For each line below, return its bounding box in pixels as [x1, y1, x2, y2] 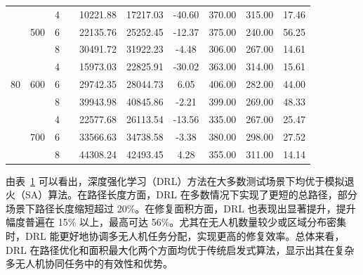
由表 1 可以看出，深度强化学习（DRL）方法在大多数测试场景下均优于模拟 [6, 173, 345, 188]
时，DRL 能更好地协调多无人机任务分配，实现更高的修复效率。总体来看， [6, 228, 345, 243]
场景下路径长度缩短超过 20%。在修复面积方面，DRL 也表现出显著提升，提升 [6, 200, 356, 215]
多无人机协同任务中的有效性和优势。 [6, 256, 173, 271]
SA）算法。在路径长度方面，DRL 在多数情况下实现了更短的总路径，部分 [25, 187, 357, 202]
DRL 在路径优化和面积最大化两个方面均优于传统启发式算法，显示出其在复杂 [6, 242, 355, 257]
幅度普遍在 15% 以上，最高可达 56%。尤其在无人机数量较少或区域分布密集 [6, 215, 347, 229]
